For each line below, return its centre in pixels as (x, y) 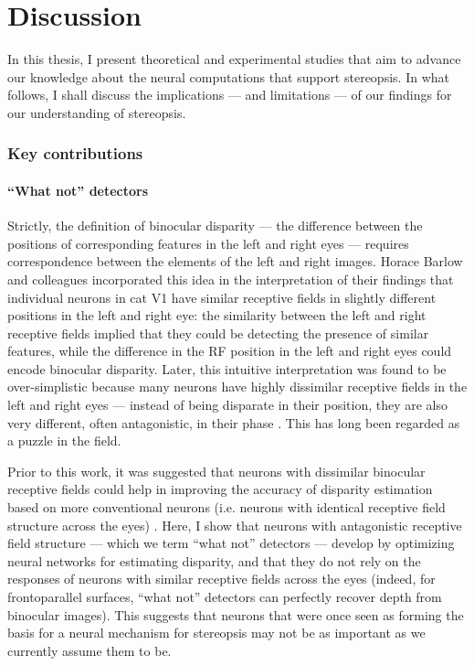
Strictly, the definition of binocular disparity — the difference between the (215, 226)
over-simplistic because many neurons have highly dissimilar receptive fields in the (237, 387)
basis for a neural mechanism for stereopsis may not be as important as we (216, 633)
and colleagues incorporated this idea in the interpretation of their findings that (231, 279)
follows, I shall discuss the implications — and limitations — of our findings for (230, 95)
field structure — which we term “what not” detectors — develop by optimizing (231, 543)
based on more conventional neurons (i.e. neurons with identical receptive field (226, 507)
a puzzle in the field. (64, 440)
